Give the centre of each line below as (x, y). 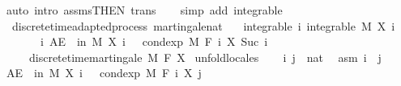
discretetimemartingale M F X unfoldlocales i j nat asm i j (205, 57)
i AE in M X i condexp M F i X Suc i (154, 41)
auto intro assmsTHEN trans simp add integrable (144, 10)
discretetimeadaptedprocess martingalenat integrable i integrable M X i (203, 25)
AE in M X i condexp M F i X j (104, 73)
